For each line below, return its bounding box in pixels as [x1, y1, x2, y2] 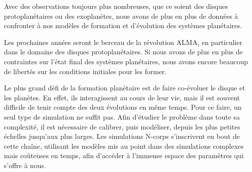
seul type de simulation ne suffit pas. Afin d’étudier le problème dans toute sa [4, 111, 240, 122]
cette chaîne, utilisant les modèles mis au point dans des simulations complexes [4, 140, 244, 151]
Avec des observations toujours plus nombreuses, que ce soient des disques [4, 1, 228, 11]
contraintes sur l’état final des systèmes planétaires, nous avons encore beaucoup [4, 56, 248, 66]
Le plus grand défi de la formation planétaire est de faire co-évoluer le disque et [4, 83, 246, 93]
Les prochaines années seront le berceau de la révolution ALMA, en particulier [4, 37, 243, 47]
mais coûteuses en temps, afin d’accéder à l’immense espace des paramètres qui [4, 150, 244, 161]
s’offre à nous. [4, 160, 46, 170]
